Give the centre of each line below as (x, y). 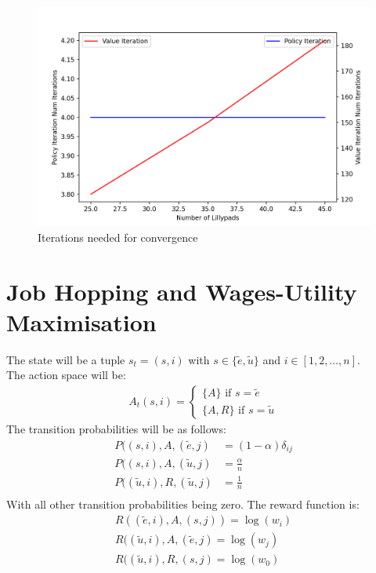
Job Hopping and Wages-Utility (182, 291)
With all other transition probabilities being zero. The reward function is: (183, 504)
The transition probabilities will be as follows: (116, 428)
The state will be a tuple (66, 359)
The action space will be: (66, 375)
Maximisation (81, 321)
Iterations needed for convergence (118, 237)
